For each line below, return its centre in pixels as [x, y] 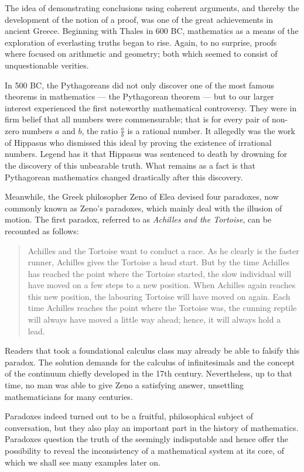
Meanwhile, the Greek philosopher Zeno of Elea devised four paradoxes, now [142, 196]
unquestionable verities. [47, 65]
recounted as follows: [42, 230]
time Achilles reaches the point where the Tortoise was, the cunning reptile [162, 308]
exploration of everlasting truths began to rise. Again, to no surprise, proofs [141, 42]
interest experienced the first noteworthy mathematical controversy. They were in [151, 107]
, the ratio [100, 130]
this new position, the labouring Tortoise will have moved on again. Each [159, 296]
